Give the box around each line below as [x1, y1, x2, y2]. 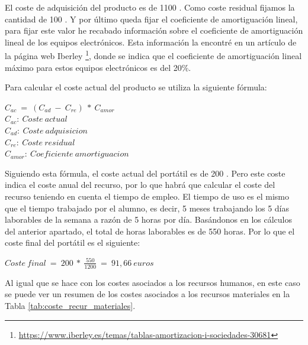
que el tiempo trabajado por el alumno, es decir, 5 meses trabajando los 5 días [5, 201, 290, 214]
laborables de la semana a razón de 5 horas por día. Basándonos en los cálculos [5, 213, 293, 226]
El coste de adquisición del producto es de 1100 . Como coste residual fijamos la [5, 1, 295, 13]
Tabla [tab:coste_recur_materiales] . [5, 299, 136, 311]
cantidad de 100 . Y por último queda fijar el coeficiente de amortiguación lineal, [5, 12, 298, 25]
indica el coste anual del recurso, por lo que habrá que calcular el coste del [5, 178, 275, 191]
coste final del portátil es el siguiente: [5, 236, 140, 249]
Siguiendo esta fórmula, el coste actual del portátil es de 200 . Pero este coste [5, 167, 285, 179]
